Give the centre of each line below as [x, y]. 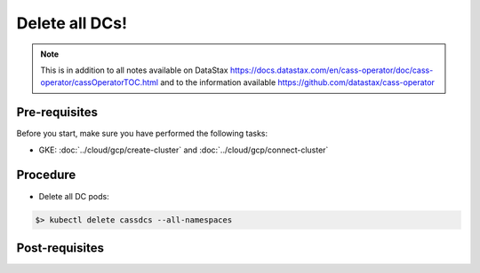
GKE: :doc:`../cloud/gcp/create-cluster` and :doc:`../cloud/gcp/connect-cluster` [184, 150]
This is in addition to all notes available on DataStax [134, 70]
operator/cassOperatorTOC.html [100, 82]
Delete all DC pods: [74, 196]
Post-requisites [60, 248]
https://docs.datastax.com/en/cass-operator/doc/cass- [332, 70]
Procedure [46, 175]
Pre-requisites [57, 112]
